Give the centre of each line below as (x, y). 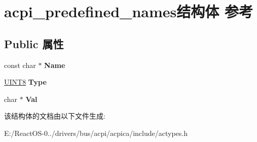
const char (20, 65)
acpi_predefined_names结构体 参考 (129, 11)
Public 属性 (34, 43)
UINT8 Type (25, 82)
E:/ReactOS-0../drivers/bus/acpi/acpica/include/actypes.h (96, 133)
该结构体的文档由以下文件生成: (55, 116)
